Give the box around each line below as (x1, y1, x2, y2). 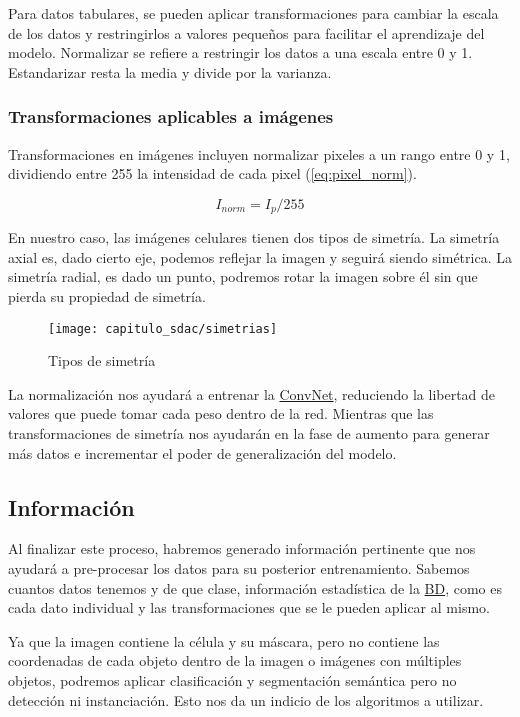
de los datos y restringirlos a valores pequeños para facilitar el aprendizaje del (8, 22, 485, 43)
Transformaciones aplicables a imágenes (8, 104, 334, 129)
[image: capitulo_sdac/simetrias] (48, 321, 278, 336)
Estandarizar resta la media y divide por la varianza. (8, 61, 332, 82)
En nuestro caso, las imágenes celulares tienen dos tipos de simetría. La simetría (8, 227, 500, 248)
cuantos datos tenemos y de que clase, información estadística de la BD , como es (8, 577, 502, 598)
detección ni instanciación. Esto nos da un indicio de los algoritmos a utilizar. (8, 689, 484, 710)
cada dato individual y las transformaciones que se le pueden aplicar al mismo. (8, 597, 490, 618)
